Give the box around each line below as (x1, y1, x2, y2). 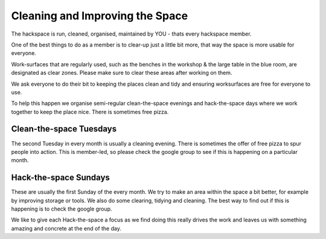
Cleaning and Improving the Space (11, 9, 188, 22)
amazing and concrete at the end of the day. (11, 225, 122, 232)
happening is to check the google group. (11, 205, 112, 212)
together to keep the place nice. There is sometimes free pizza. (11, 108, 169, 115)
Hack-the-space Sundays (11, 173, 110, 183)
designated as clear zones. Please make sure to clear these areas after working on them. (11, 69, 232, 77)
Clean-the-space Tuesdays (11, 124, 117, 134)
